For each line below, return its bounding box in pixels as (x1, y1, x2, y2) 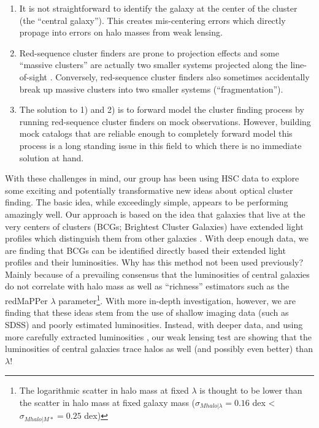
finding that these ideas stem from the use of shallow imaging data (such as (5, 306, 289, 319)
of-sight (19, 70, 47, 83)
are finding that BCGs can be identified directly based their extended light (5, 243, 286, 256)
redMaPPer (5, 294, 48, 307)
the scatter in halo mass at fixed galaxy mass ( (19, 396, 196, 408)
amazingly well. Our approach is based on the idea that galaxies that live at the (5, 207, 306, 220)
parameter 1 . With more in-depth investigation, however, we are (58, 292, 296, 307)
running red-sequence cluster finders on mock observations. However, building (19, 115, 311, 128)
